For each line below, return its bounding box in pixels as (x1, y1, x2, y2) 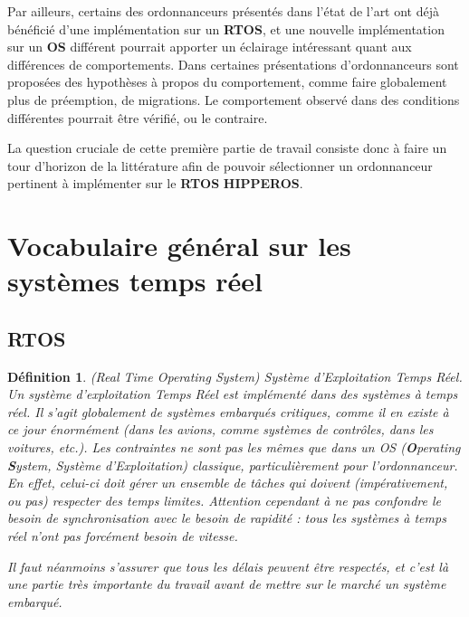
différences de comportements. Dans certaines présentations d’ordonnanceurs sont (7, 54, 459, 73)
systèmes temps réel (7, 262, 263, 299)
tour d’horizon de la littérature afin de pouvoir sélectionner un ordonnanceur (7, 156, 433, 175)
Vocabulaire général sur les (7, 227, 351, 264)
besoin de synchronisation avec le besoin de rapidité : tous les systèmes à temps (7, 508, 446, 527)
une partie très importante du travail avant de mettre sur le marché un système (7, 574, 446, 593)
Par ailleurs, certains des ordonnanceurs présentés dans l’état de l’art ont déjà (7, 2, 440, 20)
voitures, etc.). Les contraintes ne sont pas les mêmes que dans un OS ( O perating (7, 438, 461, 457)
